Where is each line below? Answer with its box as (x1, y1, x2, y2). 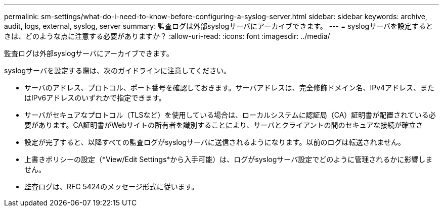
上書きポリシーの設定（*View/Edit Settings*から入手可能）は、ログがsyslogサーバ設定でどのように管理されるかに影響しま (24, 155, 433, 164)
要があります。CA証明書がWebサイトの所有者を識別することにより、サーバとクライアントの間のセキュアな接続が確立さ (24, 121, 423, 129)
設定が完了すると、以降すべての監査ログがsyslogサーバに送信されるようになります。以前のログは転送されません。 (24, 138, 405, 146)
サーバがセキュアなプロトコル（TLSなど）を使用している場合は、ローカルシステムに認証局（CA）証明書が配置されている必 (24, 111, 436, 119)
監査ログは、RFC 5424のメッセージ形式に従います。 (24, 182, 199, 191)
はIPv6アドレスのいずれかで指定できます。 (24, 93, 166, 102)
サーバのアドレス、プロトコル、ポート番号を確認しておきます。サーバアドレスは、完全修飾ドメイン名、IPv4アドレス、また (24, 83, 435, 92)
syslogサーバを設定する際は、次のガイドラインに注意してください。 (4, 66, 231, 75)
